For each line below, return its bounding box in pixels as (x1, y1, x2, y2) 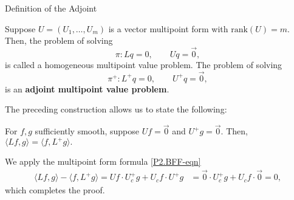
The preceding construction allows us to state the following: (5, 103, 227, 116)
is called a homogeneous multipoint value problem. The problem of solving (5, 58, 282, 71)
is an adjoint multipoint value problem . (5, 82, 169, 95)
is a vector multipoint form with (108, 22, 228, 35)
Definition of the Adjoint (5, 2, 97, 14)
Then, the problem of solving (5, 34, 113, 47)
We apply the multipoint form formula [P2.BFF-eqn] (5, 155, 201, 168)
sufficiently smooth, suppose (35, 125, 140, 137)
